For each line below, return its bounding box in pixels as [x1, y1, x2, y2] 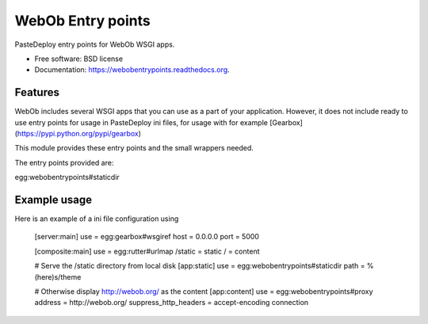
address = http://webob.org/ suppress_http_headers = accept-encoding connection [34, 298, 309, 307]
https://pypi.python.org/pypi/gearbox [17, 129, 139, 139]
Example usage [14, 193, 93, 206]
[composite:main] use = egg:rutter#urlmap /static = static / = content [34, 246, 260, 256]
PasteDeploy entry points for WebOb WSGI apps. [14, 40, 175, 49]
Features [14, 86, 59, 99]
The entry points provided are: [14, 158, 114, 167]
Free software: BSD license [34, 54, 123, 63]
